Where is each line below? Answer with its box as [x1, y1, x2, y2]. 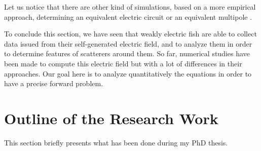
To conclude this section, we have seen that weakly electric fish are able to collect [4, 28, 257, 39]
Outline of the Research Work [4, 107, 218, 128]
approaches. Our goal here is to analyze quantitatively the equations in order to [4, 68, 252, 79]
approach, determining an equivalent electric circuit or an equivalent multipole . [4, 11, 252, 22]
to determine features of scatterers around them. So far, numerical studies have [4, 48, 250, 59]
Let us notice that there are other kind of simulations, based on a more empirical [4, 2, 256, 12]
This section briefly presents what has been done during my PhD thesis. [4, 137, 228, 147]
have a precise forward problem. [4, 78, 103, 89]
